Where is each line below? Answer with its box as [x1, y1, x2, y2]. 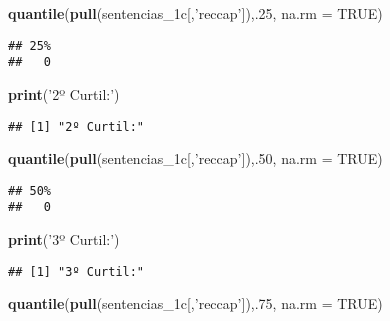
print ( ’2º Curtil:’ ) [8, 83, 120, 104]
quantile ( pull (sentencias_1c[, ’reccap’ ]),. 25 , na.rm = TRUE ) [8, 3, 383, 23]
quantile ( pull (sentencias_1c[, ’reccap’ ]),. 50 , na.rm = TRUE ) [8, 148, 383, 169]
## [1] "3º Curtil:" [8, 264, 145, 279]
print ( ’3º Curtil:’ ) [8, 229, 120, 250]
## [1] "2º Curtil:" [8, 119, 145, 134]
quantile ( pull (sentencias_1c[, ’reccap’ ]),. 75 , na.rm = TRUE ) [8, 293, 383, 314]
